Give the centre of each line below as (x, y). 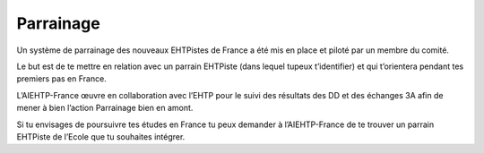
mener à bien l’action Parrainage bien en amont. (105, 108)
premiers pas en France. (61, 79)
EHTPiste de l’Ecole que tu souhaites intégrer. (101, 136)
